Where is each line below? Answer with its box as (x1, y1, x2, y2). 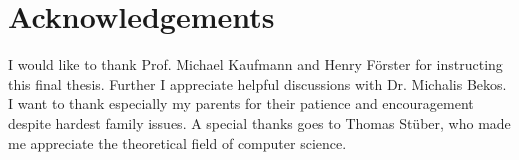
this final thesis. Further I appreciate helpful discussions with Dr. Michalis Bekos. (8, 73, 507, 94)
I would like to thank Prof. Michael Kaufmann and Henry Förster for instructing (8, 54, 503, 75)
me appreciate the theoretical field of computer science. (8, 132, 347, 153)
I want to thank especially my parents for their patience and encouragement (8, 93, 474, 114)
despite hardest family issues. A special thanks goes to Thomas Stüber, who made (8, 112, 511, 133)
